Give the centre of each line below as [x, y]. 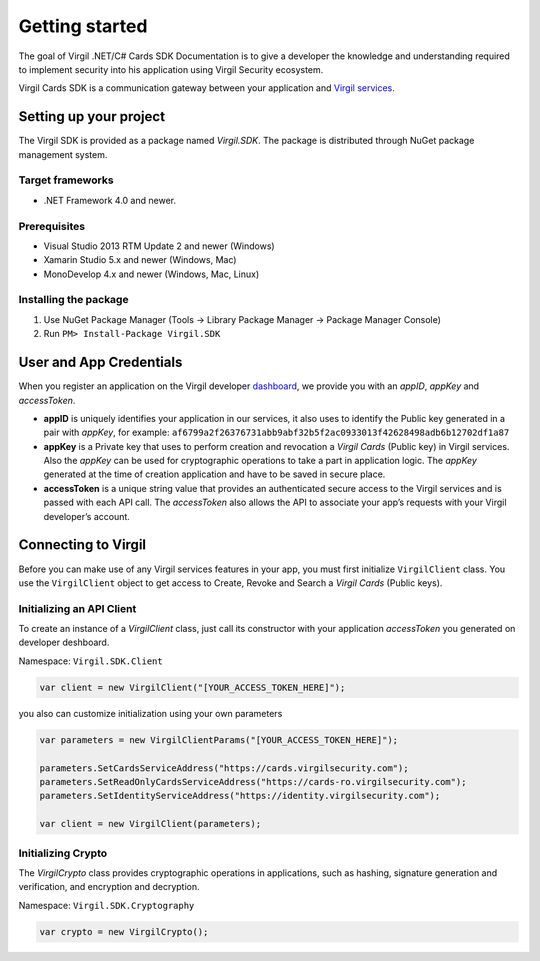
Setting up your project [91, 116]
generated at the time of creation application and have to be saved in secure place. [214, 474]
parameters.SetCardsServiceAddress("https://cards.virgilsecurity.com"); [224, 768]
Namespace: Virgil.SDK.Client [91, 661]
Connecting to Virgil [82, 545]
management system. [63, 154]
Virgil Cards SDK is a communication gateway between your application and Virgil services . [206, 88]
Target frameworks [66, 180]
